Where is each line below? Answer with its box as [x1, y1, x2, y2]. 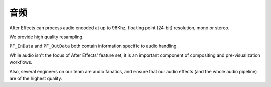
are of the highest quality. [9, 75, 62, 81]
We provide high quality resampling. [9, 34, 84, 40]
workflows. [9, 59, 33, 65]
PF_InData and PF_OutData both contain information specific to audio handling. [9, 43, 178, 49]
